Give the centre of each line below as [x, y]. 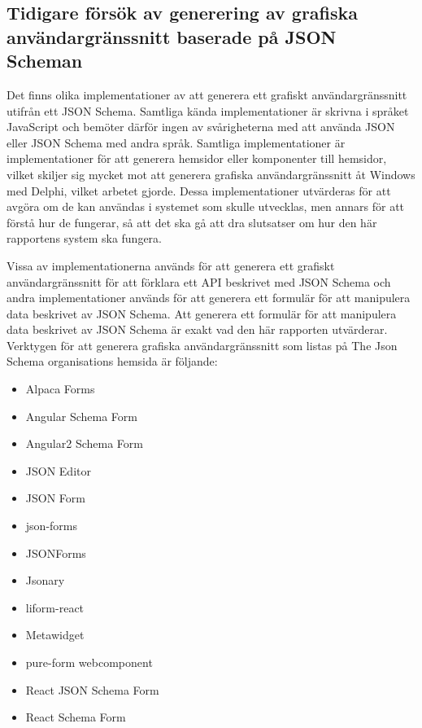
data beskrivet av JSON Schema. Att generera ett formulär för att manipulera [202, 313]
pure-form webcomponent [89, 662]
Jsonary [45, 580]
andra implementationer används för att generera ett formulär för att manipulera [209, 298]
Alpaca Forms [60, 389]
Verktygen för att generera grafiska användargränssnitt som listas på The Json [202, 345]
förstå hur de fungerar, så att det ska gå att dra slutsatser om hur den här [192, 222]
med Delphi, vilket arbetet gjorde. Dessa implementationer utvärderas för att [199, 190]
